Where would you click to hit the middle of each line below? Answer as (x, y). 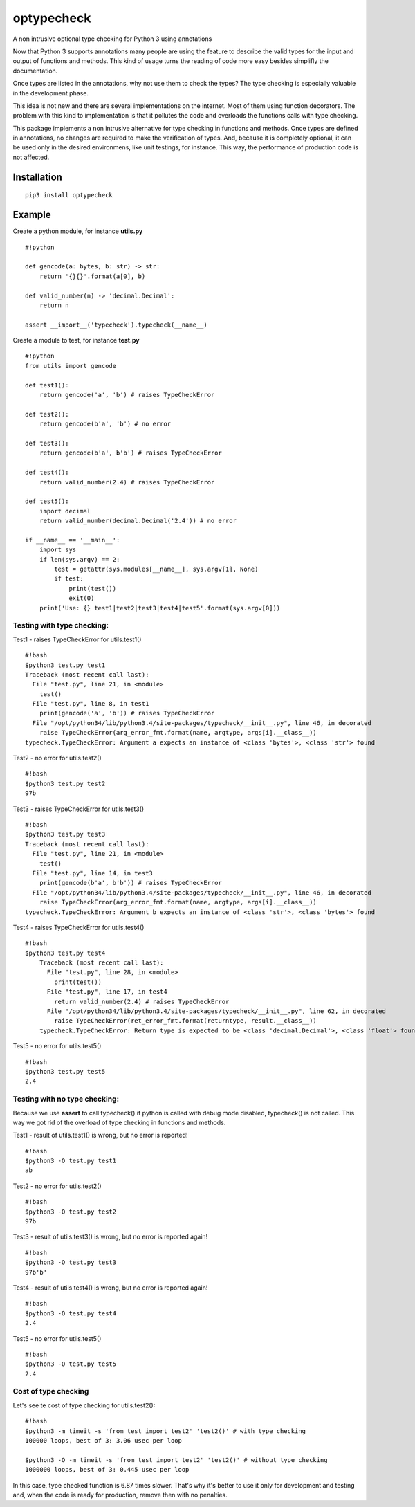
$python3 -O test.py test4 (71, 1313)
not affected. (31, 157)
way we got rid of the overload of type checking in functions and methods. (119, 1122)
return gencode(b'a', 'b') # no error (105, 424)
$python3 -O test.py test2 (71, 1212)
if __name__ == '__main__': (73, 540)
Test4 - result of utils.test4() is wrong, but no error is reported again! (110, 1288)
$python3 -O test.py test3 (71, 1262)
